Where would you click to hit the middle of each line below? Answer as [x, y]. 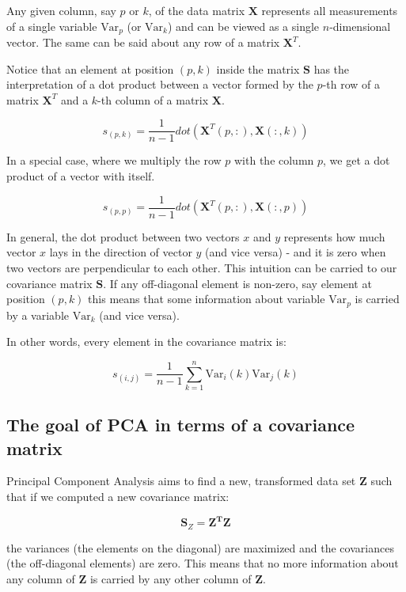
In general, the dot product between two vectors [123, 236]
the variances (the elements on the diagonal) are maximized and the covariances [200, 547]
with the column [274, 160]
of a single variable [52, 26]
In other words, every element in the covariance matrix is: [146, 342]
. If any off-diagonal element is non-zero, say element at [237, 283]
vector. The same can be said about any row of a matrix [143, 42]
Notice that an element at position [90, 68]
